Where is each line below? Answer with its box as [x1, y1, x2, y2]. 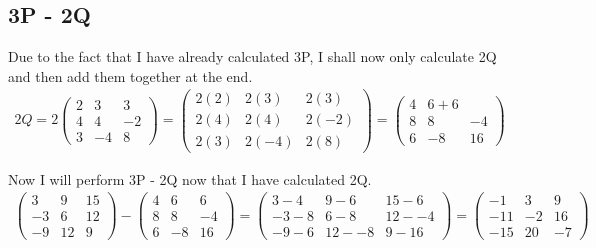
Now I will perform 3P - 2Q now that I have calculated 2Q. [8, 168, 372, 189]
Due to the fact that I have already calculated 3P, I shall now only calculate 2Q [8, 46, 497, 67]
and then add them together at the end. [8, 65, 253, 86]
